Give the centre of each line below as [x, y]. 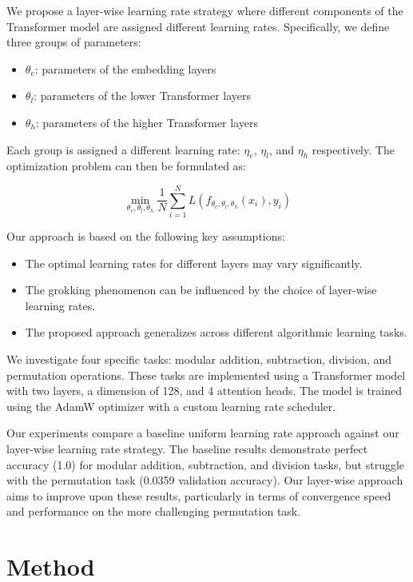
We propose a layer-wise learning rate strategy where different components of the [205, 10]
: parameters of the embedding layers [125, 68]
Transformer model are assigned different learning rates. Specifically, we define [198, 26]
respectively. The [353, 149]
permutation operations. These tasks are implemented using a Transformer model [206, 375]
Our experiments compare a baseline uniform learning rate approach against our [203, 433]
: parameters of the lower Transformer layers [142, 96]
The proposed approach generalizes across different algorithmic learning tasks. [216, 332]
